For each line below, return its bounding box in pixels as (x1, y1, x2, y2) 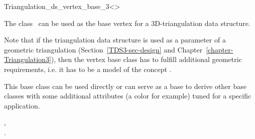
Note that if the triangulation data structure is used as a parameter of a (4, 34, 226, 45)
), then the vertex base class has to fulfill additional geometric (51, 54, 242, 64)
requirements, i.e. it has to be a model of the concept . (4, 63, 172, 74)
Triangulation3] (4, 54, 51, 64)
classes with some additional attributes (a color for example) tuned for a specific (4, 90, 251, 101)
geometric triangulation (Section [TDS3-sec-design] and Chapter (4, 44, 203, 54)
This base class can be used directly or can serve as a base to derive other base (4, 80, 247, 91)
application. (4, 100, 40, 110)
